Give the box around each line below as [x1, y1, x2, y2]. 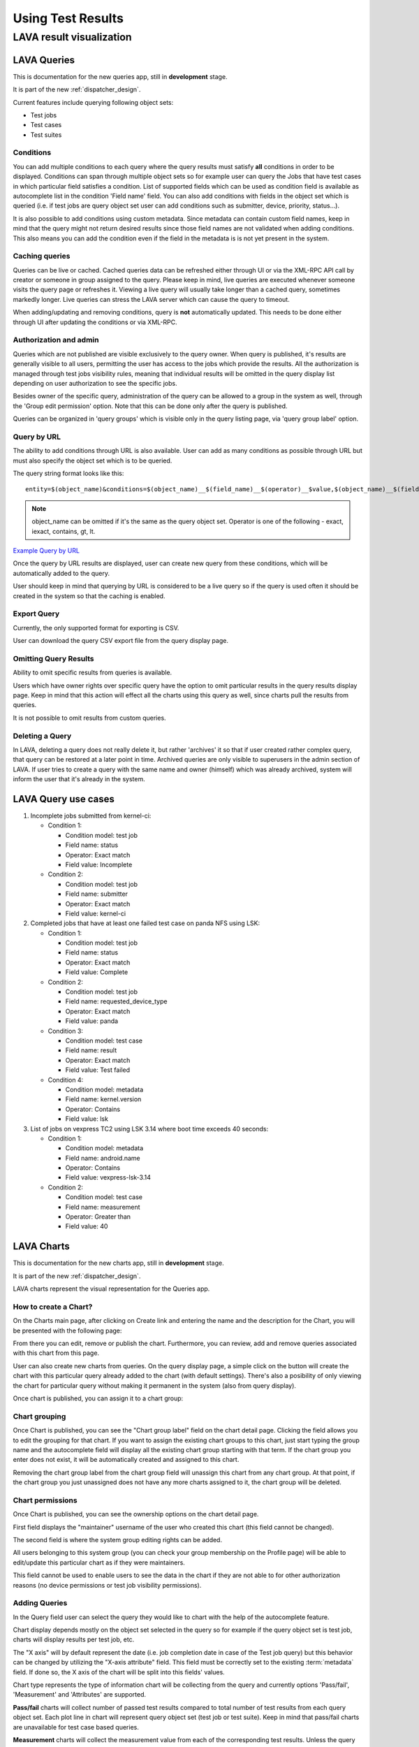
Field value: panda [65, 1017, 119, 1025]
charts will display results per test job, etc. [13, 1635, 135, 1644]
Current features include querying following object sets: [13, 98, 174, 106]
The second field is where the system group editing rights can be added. [13, 1536, 223, 1544]
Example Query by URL [13, 546, 80, 555]
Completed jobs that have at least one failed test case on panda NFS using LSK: [30, 919, 260, 927]
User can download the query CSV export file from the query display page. [13, 637, 228, 645]
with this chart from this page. [13, 1349, 100, 1357]
